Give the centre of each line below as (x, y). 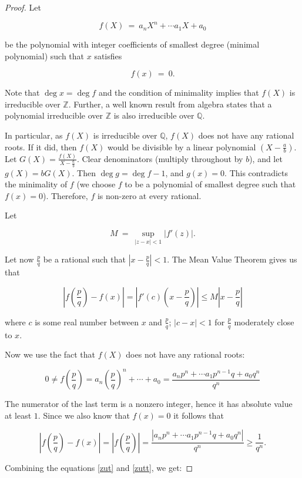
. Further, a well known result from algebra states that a (170, 104)
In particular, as (34, 135)
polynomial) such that (45, 55)
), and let (266, 158)
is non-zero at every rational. (149, 195)
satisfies (108, 55)
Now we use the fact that (50, 354)
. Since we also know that (84, 415)
